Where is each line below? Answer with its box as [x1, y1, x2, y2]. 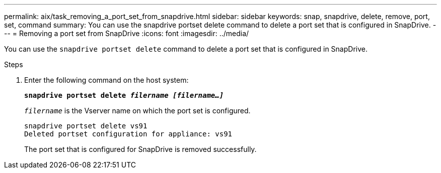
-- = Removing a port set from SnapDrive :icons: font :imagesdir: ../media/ [4, 29, 249, 38]
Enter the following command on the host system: [24, 76, 189, 84]
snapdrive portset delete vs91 [24, 122, 148, 130]
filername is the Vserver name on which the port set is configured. [24, 106, 251, 115]
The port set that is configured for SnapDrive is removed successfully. [24, 145, 257, 153]
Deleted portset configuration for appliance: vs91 [24, 130, 233, 138]
